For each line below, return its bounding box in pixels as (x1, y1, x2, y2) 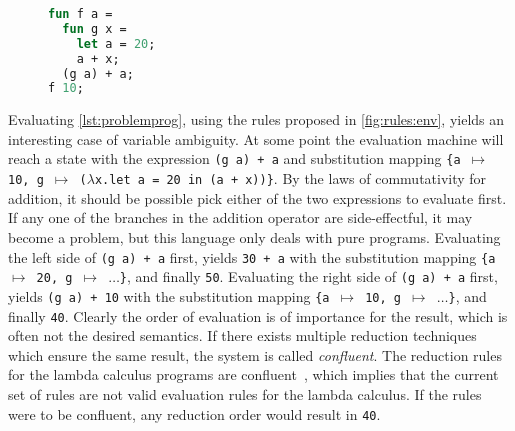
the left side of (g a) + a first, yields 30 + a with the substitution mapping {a (8, 246, 496, 267)
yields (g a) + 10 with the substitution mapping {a (8, 285, 330, 306)
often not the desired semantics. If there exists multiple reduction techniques (8, 325, 477, 346)
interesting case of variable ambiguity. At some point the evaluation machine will (8, 128, 504, 149)
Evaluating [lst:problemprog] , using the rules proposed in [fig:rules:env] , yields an (8, 109, 505, 130)
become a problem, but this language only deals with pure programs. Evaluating (8, 226, 501, 247)
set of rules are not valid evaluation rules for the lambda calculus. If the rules (8, 383, 482, 404)
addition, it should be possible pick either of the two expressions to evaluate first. (8, 187, 507, 208)
